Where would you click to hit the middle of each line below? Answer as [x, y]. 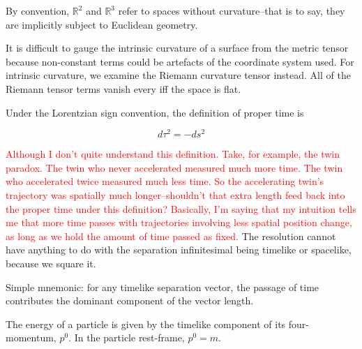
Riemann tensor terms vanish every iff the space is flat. [123, 88]
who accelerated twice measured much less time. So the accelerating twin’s [165, 181]
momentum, [31, 337]
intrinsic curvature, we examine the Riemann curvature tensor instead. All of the [178, 75]
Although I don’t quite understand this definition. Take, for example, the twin [173, 154]
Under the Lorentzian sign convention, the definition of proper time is [155, 112]
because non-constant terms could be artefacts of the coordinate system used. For [180, 61]
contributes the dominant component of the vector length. [130, 300]
